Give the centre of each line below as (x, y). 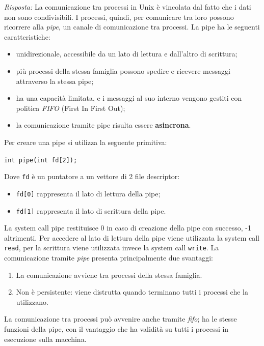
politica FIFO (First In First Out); (71, 108)
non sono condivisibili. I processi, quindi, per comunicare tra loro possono (119, 17)
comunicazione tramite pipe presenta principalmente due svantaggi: (109, 257)
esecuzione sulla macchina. (45, 339)
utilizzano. (32, 301)
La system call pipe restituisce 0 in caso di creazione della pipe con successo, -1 (128, 228)
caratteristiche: (27, 36)
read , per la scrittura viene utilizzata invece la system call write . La (112, 248)
